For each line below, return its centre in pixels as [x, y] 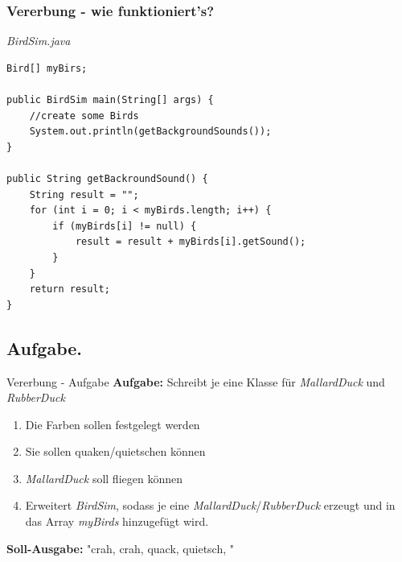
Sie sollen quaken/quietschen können [115, 451]
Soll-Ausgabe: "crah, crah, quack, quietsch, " [121, 548]
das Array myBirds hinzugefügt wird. [117, 521]
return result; [70, 289]
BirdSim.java [39, 41]
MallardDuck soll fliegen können [104, 478]
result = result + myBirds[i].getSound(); [191, 242]
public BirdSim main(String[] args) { [110, 100]
